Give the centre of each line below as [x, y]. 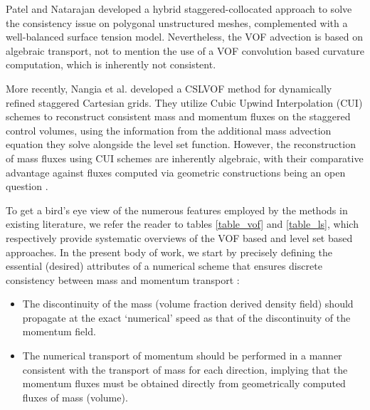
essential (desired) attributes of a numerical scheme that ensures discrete [164, 266]
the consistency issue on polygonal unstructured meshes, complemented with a [177, 22]
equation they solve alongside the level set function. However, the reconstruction [181, 144]
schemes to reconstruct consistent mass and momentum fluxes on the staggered [178, 116]
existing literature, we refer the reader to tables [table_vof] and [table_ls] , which [182, 224]
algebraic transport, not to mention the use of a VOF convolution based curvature [185, 50]
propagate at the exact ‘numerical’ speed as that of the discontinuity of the [186, 317]
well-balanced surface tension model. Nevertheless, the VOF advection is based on [184, 37]
